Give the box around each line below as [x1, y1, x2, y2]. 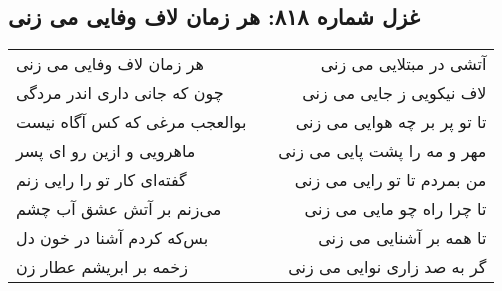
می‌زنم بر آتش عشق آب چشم [16, 197, 222, 221]
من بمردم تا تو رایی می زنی [294, 168, 487, 192]
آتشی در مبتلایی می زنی [320, 52, 487, 76]
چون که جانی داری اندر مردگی [16, 81, 224, 105]
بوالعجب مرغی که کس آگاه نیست [16, 110, 247, 134]
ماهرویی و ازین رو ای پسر [16, 139, 196, 163]
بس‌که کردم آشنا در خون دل [16, 226, 209, 250]
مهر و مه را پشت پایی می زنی [278, 139, 487, 163]
